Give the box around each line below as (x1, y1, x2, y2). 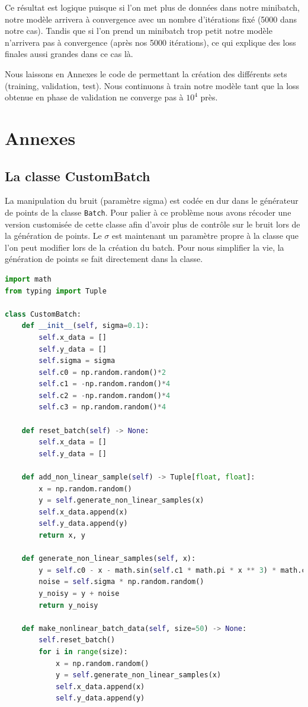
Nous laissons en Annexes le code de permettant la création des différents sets (5, 67, 287, 80)
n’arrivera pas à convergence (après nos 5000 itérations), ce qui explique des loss (5, 36, 296, 48)
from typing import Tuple (5, 286, 107, 295)
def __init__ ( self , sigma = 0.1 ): (21, 321, 149, 330)
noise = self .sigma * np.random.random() (38, 577, 204, 586)
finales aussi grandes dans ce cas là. (5, 48, 133, 60)
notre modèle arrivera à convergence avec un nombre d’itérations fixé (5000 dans (5, 12, 297, 25)
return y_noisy (38, 601, 98, 610)
